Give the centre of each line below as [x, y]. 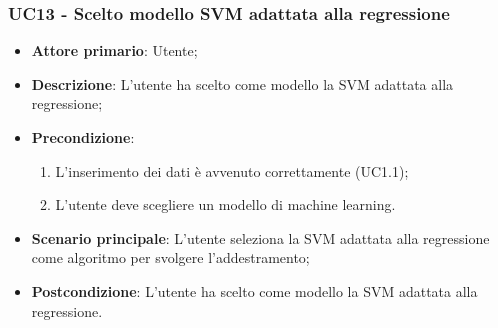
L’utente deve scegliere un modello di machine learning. [225, 204]
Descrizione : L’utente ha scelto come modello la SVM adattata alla [242, 83]
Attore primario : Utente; [114, 50]
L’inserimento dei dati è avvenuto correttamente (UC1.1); [232, 170]
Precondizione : [83, 137]
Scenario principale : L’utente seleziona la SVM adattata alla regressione [260, 237]
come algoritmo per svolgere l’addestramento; [170, 257]
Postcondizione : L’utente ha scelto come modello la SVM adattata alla [254, 290]
